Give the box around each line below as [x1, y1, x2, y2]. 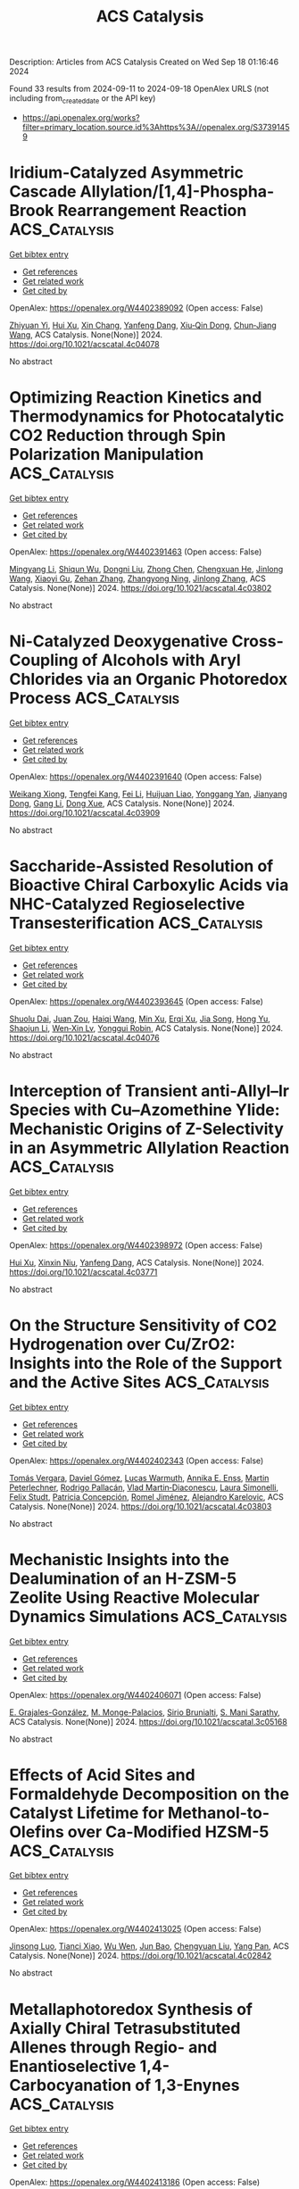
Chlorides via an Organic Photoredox [9, 670, 288, 689]
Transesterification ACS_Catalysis [9, 912, 263, 933]
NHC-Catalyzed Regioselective [9, 894, 245, 914]
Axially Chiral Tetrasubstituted [9, 2018, 241, 2038]
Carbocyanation [9, 2075, 132, 2095]
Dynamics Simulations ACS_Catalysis [9, 1606, 287, 1627]
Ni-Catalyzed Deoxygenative [9, 631, 228, 652]
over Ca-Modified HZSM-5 [67, 1821, 270, 1842]
